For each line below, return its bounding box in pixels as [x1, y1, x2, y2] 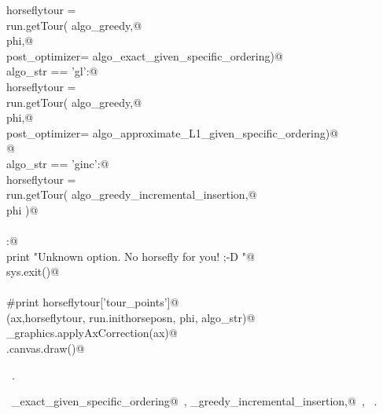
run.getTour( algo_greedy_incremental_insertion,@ [6, 186, 257, 203]
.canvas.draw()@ [6, 340, 85, 357]
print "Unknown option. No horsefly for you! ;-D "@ [6, 247, 255, 264]
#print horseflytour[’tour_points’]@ [6, 294, 179, 310]
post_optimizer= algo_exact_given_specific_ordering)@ [6, 47, 283, 64]
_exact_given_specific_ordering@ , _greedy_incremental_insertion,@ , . [11, 393, 377, 409]
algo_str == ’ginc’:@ [6, 155, 109, 171]
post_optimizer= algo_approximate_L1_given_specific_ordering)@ [6, 124, 339, 141]
